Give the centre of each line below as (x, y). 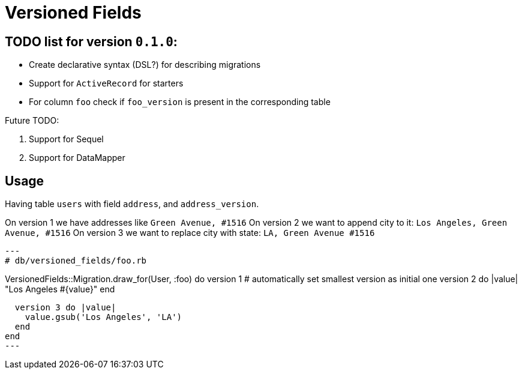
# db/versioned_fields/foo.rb (76, 261)
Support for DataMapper (77, 158)
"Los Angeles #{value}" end (60, 289)
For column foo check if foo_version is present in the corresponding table (180, 102)
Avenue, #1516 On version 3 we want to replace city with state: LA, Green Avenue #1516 (190, 233)
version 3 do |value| (65, 308)
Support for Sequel (66, 139)
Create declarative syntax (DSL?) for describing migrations (145, 65)
